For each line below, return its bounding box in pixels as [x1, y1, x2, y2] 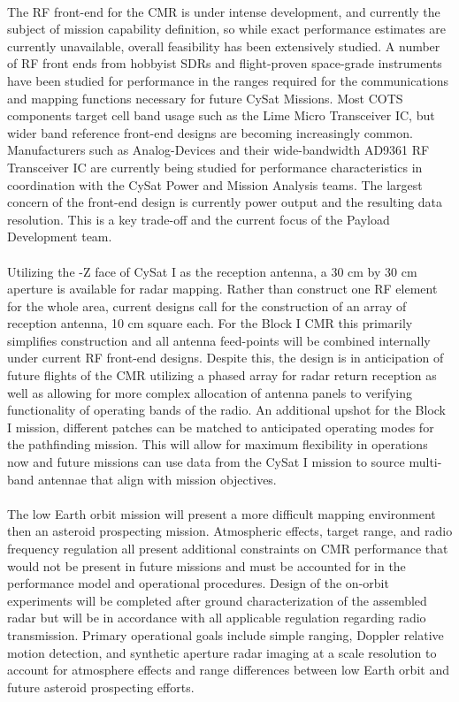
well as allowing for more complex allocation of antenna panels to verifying [7, 383, 412, 401]
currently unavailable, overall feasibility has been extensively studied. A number [7, 36, 440, 55]
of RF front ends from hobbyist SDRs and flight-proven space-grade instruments [7, 54, 442, 72]
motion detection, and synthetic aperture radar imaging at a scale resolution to [7, 643, 437, 661]
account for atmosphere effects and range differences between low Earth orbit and [7, 660, 449, 679]
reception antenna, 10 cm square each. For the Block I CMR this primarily [7, 314, 413, 332]
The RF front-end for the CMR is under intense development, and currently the [7, 2, 440, 20]
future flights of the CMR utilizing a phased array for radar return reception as [7, 366, 437, 385]
